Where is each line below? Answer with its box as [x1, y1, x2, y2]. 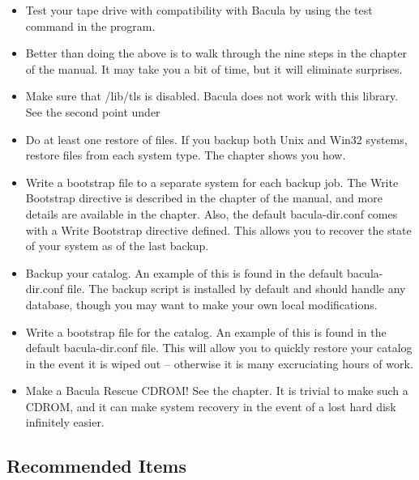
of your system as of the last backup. [25, 237, 209, 254]
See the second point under [25, 103, 160, 120]
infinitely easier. [25, 414, 105, 431]
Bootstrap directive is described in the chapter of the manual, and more [25, 189, 383, 206]
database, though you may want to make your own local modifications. [25, 295, 378, 312]
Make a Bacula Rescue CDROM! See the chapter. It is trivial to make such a [25, 382, 408, 399]
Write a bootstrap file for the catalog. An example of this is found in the [25, 323, 387, 340]
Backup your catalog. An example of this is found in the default [25, 264, 344, 281]
